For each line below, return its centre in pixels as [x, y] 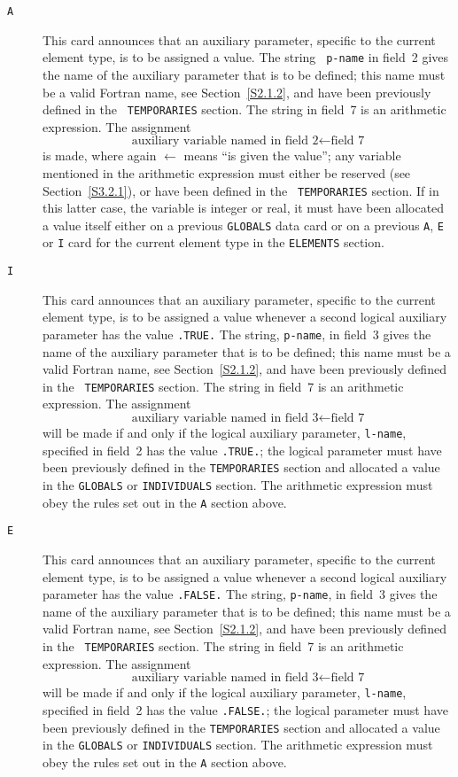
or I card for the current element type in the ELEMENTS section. [213, 242]
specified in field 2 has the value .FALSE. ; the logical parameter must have [245, 709]
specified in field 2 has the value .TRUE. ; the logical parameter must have [242, 450]
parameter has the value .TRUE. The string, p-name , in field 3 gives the [237, 334]
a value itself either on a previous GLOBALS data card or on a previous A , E [244, 225]
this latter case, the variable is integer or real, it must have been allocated [244, 208]
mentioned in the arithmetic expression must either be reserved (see [227, 172]
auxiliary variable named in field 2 [225, 141]
